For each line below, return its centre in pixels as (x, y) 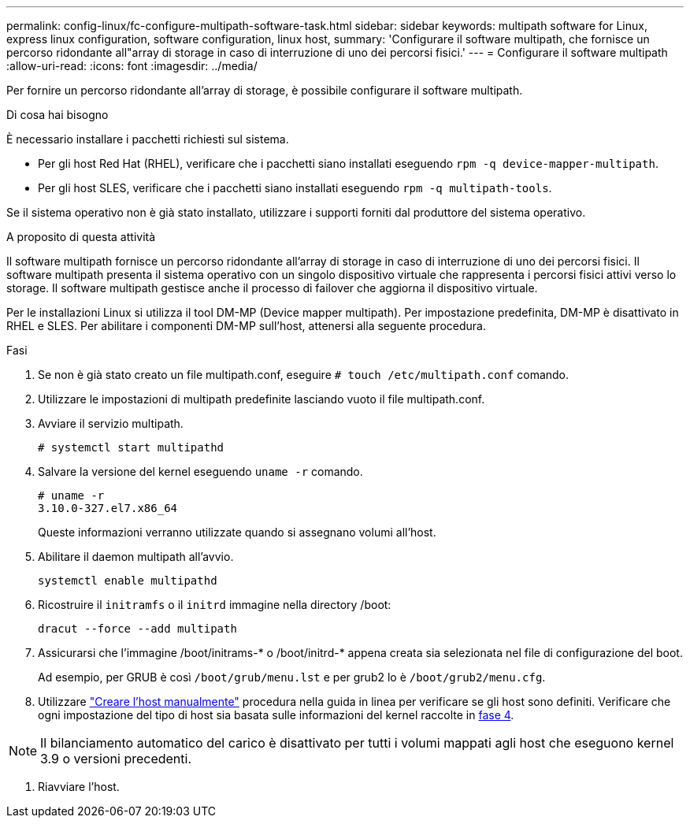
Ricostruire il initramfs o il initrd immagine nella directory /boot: (215, 605)
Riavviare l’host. (79, 787)
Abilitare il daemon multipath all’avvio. (136, 557)
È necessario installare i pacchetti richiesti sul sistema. (148, 139)
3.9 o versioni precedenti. (116, 759)
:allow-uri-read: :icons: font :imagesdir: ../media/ (132, 66)
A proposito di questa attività (81, 237)
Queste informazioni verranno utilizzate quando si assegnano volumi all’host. (237, 532)
